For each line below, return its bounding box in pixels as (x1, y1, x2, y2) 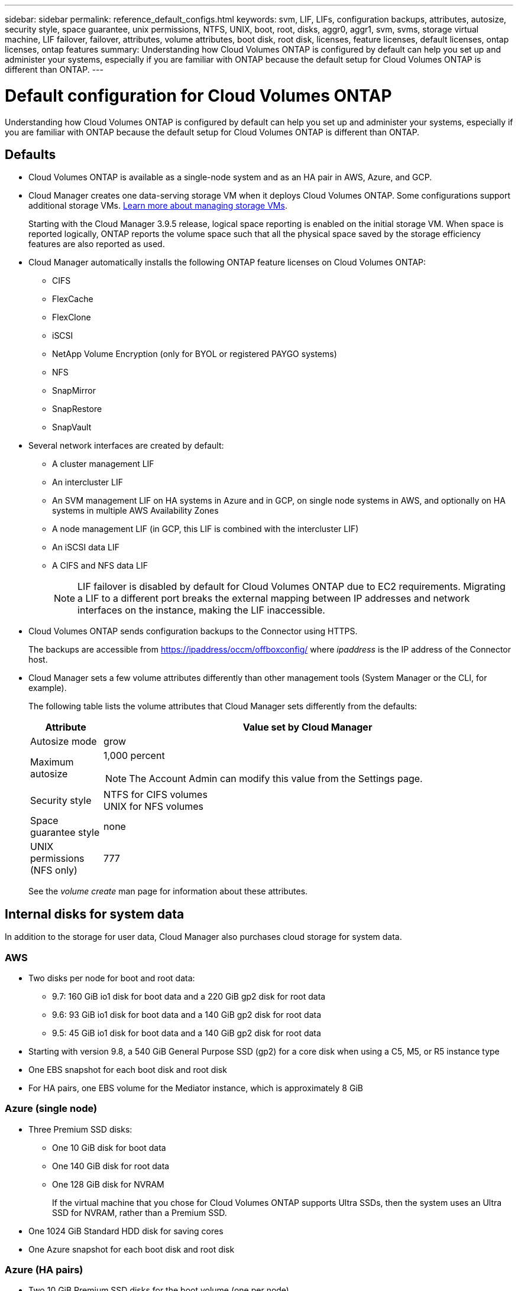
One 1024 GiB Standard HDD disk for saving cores (28, 1225, 224, 1236)
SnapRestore (52, 404, 102, 414)
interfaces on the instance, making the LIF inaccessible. (77, 604, 325, 617)
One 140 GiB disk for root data (52, 1160, 170, 1171)
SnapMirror (52, 385, 96, 396)
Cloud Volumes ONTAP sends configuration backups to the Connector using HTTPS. (28, 626, 358, 637)
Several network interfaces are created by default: (28, 440, 224, 451)
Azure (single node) (5, 1102, 98, 1115)
